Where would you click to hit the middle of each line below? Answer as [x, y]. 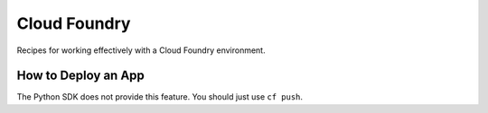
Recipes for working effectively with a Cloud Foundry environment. [141, 50]
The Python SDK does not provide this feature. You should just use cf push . [160, 97]
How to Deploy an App [80, 76]
